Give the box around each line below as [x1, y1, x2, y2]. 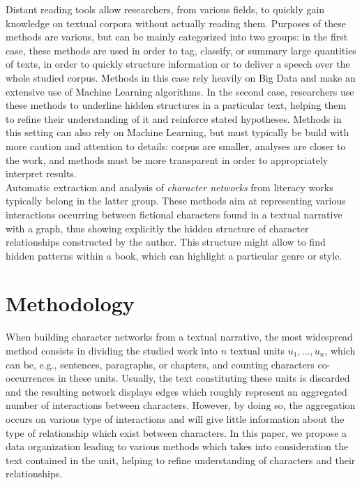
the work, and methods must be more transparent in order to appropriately [6, 152, 329, 167]
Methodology [6, 289, 135, 318]
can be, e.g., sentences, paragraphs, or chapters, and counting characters [6, 357, 315, 371]
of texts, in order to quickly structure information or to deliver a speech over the [6, 57, 350, 71]
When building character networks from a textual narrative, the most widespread [6, 329, 353, 344]
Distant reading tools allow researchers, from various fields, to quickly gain [6, 2, 325, 16]
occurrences [6, 371, 55, 385]
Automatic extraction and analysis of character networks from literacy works [6, 179, 333, 194]
